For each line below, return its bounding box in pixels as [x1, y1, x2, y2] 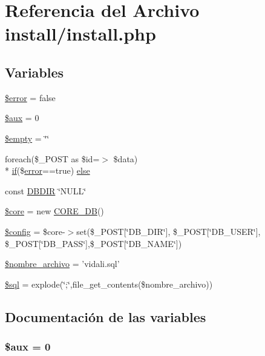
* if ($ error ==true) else [5, 164, 90, 177]
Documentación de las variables [5, 307, 206, 326]
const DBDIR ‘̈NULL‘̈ [5, 184, 87, 197]
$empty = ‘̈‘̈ [5, 131, 50, 144]
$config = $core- [5, 225, 65, 237]
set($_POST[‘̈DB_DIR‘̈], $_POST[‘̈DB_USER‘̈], [76, 225, 261, 237]
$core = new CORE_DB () [5, 205, 104, 217]
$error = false [5, 91, 56, 104]
